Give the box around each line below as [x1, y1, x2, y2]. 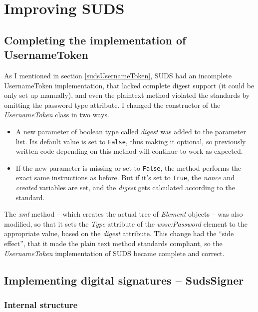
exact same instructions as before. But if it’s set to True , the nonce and [15, 172, 235, 183]
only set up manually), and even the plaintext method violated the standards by [4, 90, 250, 100]
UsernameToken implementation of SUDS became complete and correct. [4, 248, 225, 258]
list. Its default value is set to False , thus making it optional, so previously [15, 136, 246, 146]
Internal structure [4, 298, 78, 311]
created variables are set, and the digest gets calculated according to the [15, 182, 235, 193]
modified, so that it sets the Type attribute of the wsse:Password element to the [4, 218, 248, 229]
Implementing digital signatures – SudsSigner [4, 272, 244, 288]
